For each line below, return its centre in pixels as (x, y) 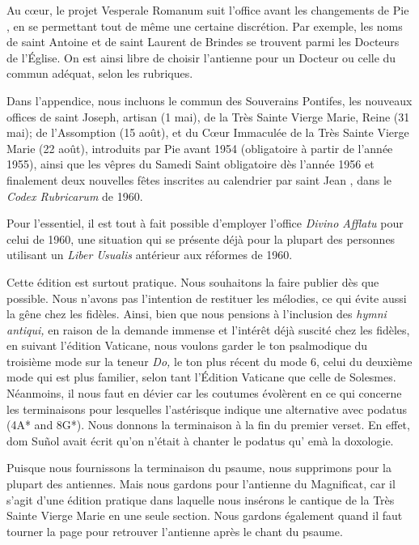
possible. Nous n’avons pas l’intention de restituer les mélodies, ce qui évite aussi (207, 298)
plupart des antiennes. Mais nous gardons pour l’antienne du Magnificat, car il (201, 484)
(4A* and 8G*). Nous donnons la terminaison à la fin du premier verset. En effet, (208, 425)
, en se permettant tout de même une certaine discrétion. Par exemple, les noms (205, 26)
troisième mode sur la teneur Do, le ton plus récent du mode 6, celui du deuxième (209, 361)
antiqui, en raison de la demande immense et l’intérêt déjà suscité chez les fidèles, (208, 329)
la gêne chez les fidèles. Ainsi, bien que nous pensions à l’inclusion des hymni (197, 314)
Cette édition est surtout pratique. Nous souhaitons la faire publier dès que (193, 281)
